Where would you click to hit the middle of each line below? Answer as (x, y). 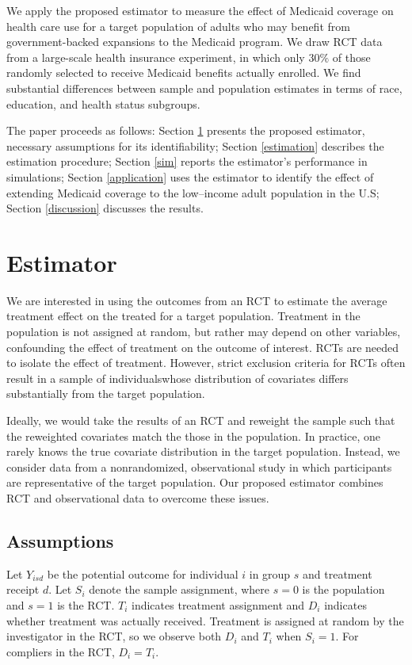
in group (270, 573)
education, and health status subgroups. (103, 103)
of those (351, 57)
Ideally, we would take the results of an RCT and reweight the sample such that (201, 420)
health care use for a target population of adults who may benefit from (178, 26)
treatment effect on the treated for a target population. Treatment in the (183, 316)
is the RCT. (86, 604)
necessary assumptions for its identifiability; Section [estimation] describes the (195, 145)
